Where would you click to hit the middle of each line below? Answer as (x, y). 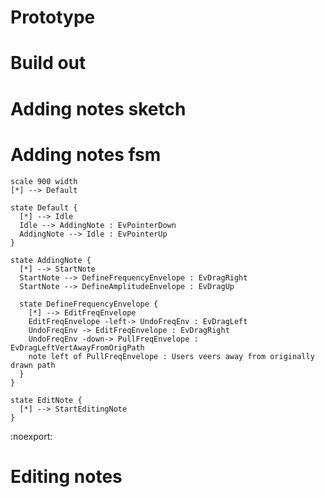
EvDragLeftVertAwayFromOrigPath (77, 347)
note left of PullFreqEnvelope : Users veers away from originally (171, 356)
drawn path (33, 365)
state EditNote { (46, 400)
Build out (48, 63)
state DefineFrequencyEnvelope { (89, 304)
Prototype (53, 17)
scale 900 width (44, 181)
